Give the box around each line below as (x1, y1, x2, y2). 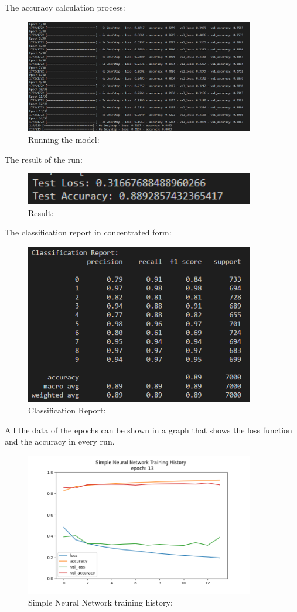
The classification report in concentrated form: (5, 226, 172, 238)
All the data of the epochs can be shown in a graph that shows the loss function (5, 423, 292, 436)
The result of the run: (5, 153, 83, 165)
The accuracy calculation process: (5, 1, 125, 13)
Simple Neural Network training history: (28, 596, 173, 608)
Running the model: (28, 134, 100, 146)
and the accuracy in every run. (5, 435, 115, 447)
